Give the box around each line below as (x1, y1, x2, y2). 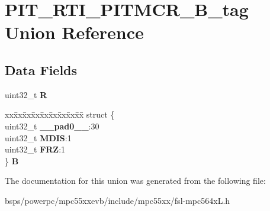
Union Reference (5, 20, 144, 44)
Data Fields (5, 60, 78, 79)
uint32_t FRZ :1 (5, 143, 66, 155)
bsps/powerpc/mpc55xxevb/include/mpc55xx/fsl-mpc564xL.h (5, 194, 230, 206)
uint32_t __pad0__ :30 (5, 119, 99, 132)
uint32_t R (5, 88, 47, 100)
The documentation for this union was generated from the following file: (5, 174, 266, 187)
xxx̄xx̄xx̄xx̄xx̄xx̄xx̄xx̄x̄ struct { (5, 108, 115, 121)
